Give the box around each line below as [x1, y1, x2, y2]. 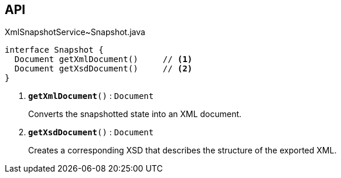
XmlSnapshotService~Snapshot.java [5, 27, 145, 37]
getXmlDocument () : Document [28, 91, 154, 101]
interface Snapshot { [5, 45, 104, 55]
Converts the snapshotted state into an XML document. [28, 109, 242, 119]
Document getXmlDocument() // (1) [14, 54, 193, 64]
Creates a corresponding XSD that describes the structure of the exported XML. [28, 145, 337, 156]
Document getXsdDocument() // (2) [14, 64, 193, 74]
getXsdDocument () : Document [28, 127, 154, 138]
